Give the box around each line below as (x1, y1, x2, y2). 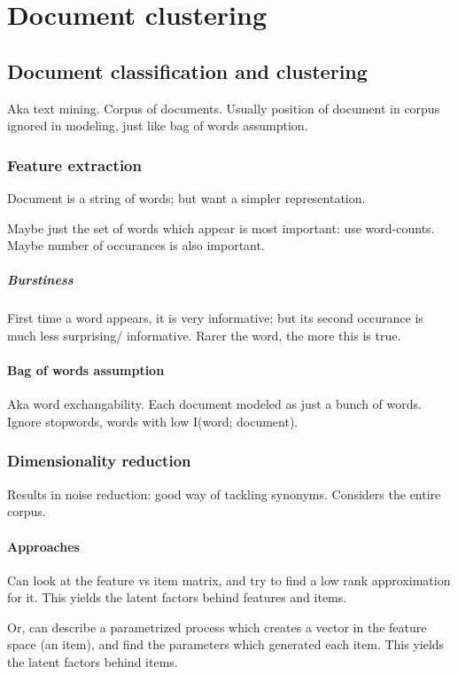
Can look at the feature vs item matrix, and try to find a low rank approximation (7, 570, 451, 589)
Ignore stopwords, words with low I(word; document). (7, 411, 299, 430)
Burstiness (7, 270, 74, 289)
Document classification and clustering (7, 57, 368, 84)
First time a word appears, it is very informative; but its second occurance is (7, 309, 423, 327)
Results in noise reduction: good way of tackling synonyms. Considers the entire (7, 484, 441, 503)
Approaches (7, 537, 80, 555)
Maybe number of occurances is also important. (7, 236, 265, 255)
